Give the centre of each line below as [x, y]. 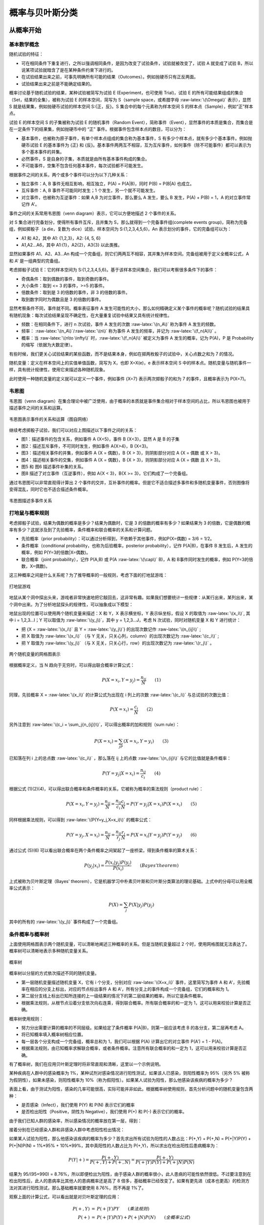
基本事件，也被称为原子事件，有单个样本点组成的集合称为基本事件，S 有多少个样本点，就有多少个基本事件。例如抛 [137, 138]
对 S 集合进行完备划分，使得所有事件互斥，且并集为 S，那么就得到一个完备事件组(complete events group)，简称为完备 [128, 222]
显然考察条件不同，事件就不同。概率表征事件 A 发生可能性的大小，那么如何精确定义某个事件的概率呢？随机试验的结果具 [130, 308]
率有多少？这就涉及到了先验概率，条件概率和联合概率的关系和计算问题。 [82, 530]
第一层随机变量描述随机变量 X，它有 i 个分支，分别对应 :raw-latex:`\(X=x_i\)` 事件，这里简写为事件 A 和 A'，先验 [133, 982]
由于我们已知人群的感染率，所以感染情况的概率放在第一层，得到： [75, 1121]
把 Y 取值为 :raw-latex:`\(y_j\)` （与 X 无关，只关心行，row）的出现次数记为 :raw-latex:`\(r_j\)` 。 [118, 643]
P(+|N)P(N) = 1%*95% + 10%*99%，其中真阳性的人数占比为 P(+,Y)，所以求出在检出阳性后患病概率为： [114, 1145]
